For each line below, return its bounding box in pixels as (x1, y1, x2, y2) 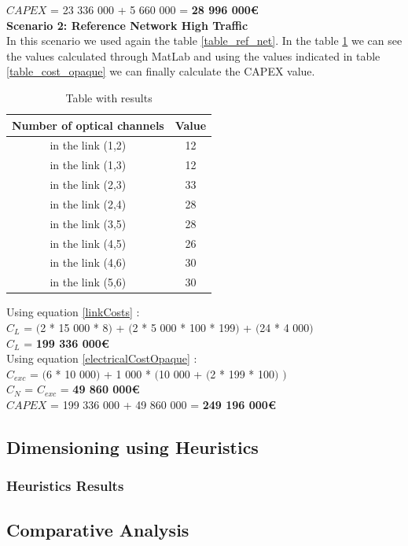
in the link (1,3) (50, 157, 127, 173)
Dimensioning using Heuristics (6, 434, 259, 459)
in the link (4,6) (50, 254, 127, 271)
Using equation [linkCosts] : (6, 304, 140, 320)
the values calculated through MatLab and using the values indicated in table (6, 47, 380, 64)
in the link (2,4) (50, 195, 127, 212)
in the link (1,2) (50, 137, 127, 153)
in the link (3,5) (50, 215, 127, 231)
